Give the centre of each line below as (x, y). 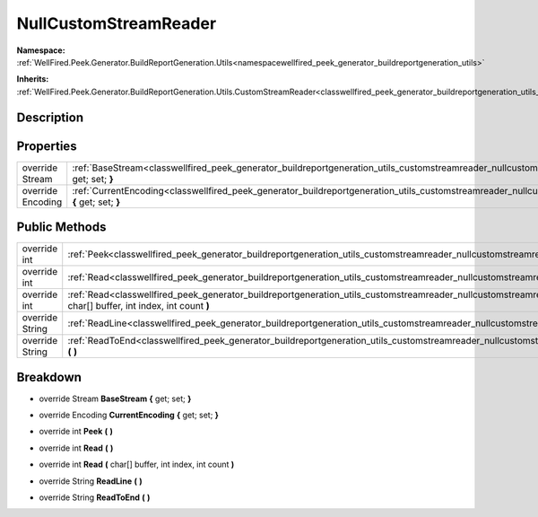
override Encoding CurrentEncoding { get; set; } (129, 415)
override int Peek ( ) (76, 432)
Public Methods (61, 228)
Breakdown (49, 377)
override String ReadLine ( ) (91, 481)
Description (50, 117)
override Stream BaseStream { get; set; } (115, 399)
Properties (47, 146)
